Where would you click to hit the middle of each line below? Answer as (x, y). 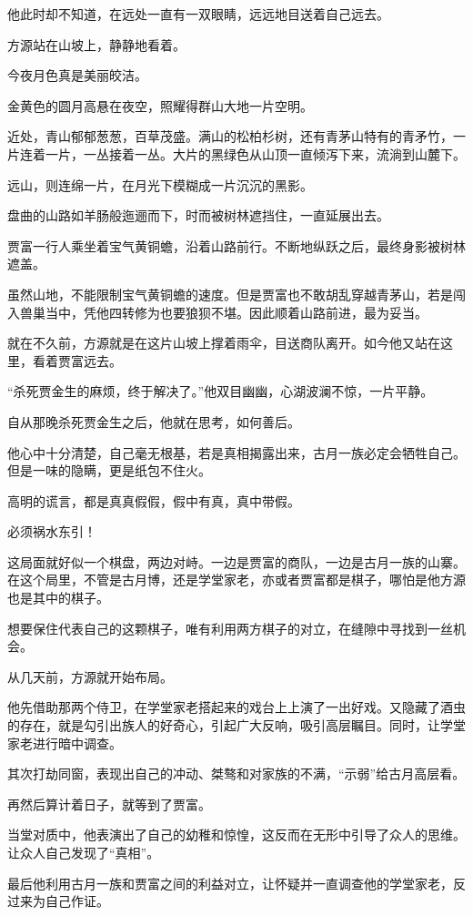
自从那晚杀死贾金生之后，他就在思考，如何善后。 (154, 421)
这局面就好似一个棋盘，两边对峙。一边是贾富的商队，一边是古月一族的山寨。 (236, 561)
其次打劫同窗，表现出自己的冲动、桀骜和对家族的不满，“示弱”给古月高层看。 (236, 774)
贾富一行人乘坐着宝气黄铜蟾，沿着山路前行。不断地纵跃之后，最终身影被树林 (236, 245)
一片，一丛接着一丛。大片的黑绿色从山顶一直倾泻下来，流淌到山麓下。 (255, 153)
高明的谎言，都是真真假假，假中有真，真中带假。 (154, 500)
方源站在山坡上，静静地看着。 (96, 44)
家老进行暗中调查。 (65, 743)
